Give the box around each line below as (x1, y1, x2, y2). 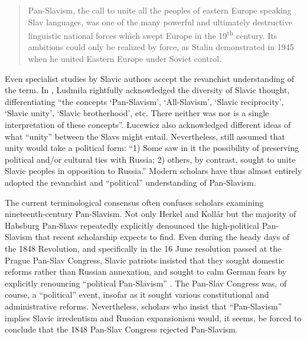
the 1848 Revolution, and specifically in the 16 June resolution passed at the (5, 242, 282, 254)
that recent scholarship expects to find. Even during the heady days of (35, 231, 290, 243)
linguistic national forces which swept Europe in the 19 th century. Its (28, 28, 277, 41)
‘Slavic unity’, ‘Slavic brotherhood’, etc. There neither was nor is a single (5, 107, 269, 119)
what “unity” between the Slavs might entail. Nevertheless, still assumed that (5, 130, 285, 142)
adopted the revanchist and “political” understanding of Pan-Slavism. (5, 176, 256, 188)
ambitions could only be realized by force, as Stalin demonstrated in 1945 (28, 41, 294, 53)
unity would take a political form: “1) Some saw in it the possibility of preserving (5, 141, 299, 154)
